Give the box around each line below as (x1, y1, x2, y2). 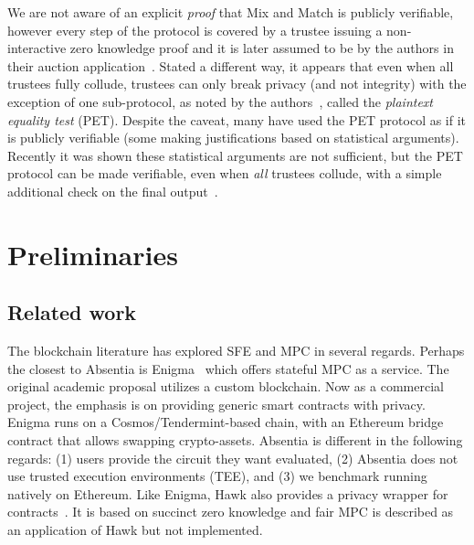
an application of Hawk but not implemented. (7, 520, 263, 540)
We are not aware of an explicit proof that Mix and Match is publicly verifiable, (7, 3, 454, 21)
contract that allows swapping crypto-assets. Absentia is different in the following (7, 431, 463, 450)
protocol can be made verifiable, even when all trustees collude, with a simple (7, 164, 442, 183)
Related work (7, 298, 137, 326)
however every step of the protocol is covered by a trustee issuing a (7, 20, 383, 39)
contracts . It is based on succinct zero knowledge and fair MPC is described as (7, 502, 454, 521)
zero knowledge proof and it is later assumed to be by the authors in (69, 38, 454, 58)
